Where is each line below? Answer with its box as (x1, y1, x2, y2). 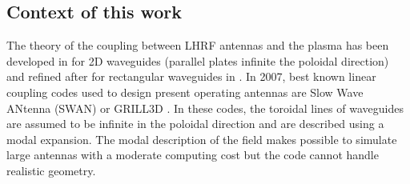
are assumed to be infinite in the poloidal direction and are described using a (6, 115, 384, 132)
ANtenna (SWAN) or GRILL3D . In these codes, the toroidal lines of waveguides (6, 99, 404, 116)
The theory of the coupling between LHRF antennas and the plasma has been (6, 37, 389, 54)
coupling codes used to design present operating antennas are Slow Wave (6, 83, 364, 100)
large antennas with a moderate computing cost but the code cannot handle (6, 146, 379, 163)
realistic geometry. (6, 162, 96, 178)
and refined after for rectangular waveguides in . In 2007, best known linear (6, 68, 376, 85)
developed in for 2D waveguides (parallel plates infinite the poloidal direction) (6, 52, 389, 69)
